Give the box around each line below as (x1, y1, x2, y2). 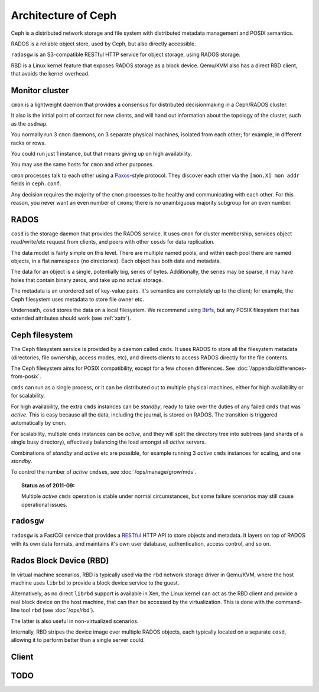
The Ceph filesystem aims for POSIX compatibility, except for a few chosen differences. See (11, 365, 236, 372)
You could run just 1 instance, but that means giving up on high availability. (11, 150, 192, 157)
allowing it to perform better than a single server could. (11, 637, 145, 644)
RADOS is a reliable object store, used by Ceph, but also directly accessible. (11, 40, 196, 47)
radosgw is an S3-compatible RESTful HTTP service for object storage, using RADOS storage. (11, 51, 240, 58)
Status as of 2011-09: (21, 481, 75, 489)
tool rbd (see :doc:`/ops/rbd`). (21, 606, 95, 614)
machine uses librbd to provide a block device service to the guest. (11, 579, 180, 586)
